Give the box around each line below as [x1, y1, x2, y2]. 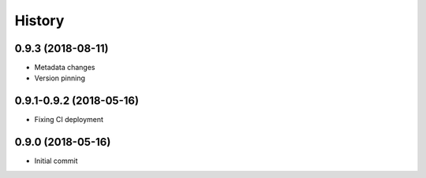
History [14, 12, 65, 29]
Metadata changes [34, 63, 95, 72]
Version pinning [34, 73, 86, 83]
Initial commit [34, 156, 78, 165]
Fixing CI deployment [34, 115, 104, 124]
